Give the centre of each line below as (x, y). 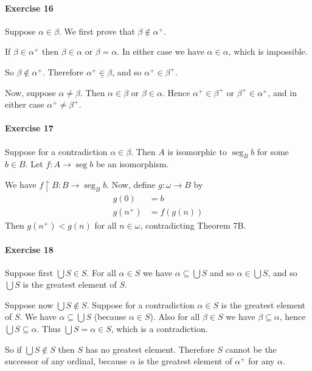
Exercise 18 (29, 249)
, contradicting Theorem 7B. (193, 225)
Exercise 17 (29, 128)
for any (262, 361)
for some (273, 151)
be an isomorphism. (132, 164)
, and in (282, 92)
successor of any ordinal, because (66, 361)
